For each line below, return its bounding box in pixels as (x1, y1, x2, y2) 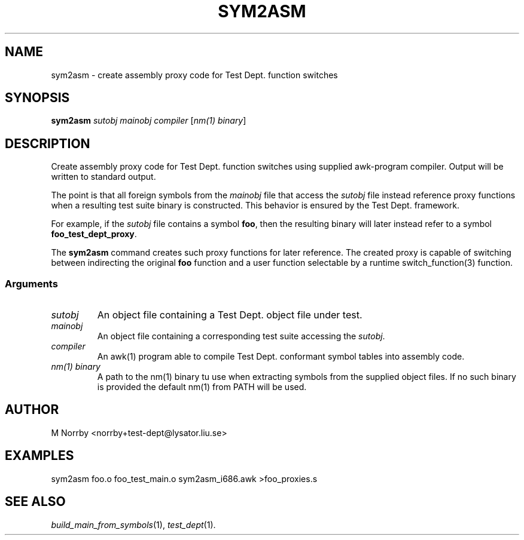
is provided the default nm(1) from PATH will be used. (97, 382, 307, 392)
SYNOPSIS (5, 90, 70, 106)
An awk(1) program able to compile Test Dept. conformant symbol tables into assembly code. (97, 351, 465, 362)
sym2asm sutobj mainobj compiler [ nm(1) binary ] (51, 115, 246, 126)
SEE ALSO (5, 494, 66, 510)
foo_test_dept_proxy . (51, 229, 137, 240)
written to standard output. (51, 171, 156, 182)
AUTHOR (5, 402, 59, 418)
